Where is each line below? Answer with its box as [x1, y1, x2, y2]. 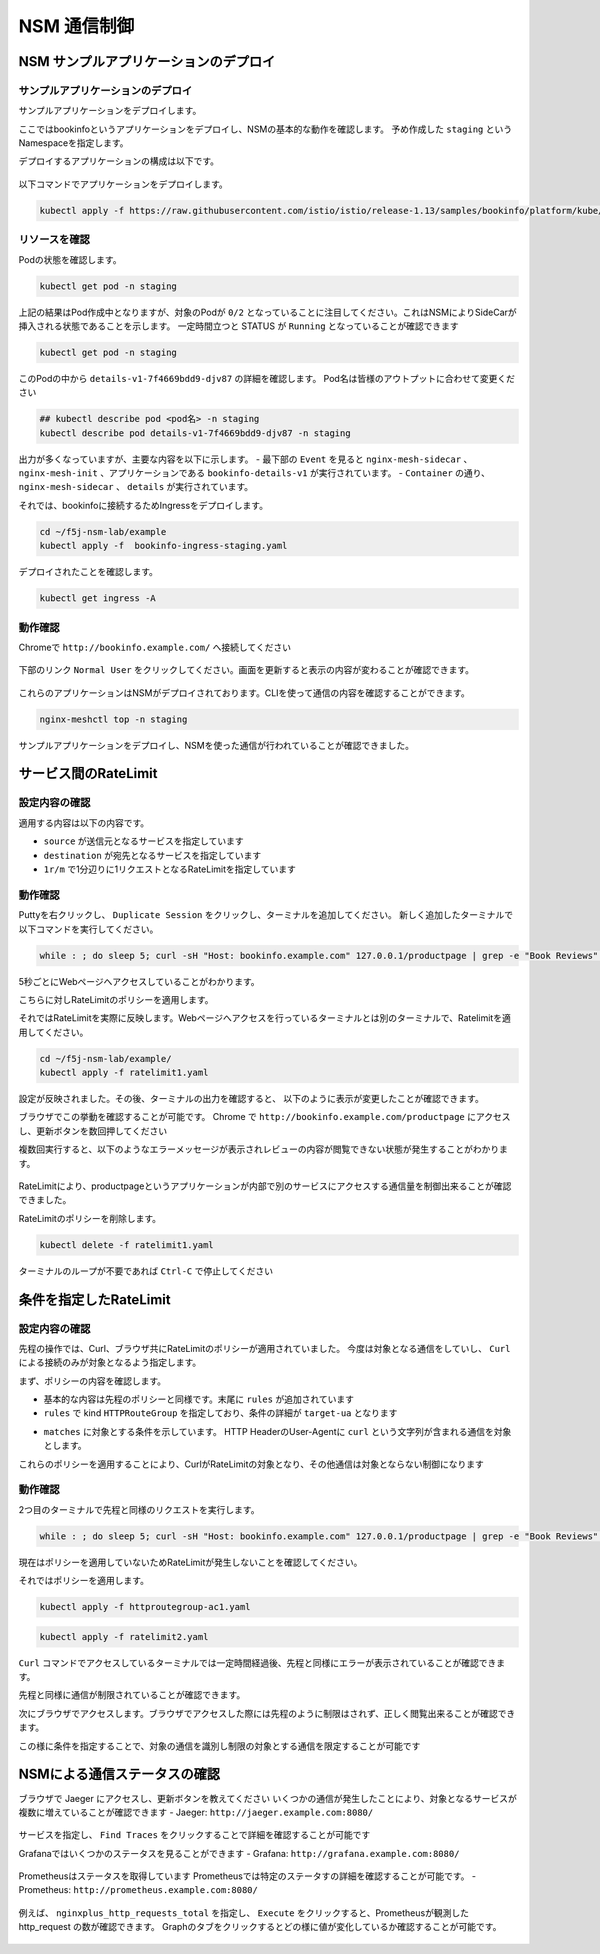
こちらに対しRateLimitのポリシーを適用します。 [18, 993, 214, 1005]
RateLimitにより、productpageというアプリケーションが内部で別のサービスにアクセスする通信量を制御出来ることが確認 [18, 1180, 512, 1192]
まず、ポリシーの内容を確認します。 [18, 1375, 167, 1387]
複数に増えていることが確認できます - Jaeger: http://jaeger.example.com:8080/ [18, 1806, 374, 1818]
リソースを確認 [18, 233, 90, 247]
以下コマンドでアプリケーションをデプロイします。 [18, 178, 229, 190]
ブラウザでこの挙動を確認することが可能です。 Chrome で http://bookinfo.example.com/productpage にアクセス [18, 1111, 511, 1123]
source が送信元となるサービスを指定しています [43, 835, 244, 847]
